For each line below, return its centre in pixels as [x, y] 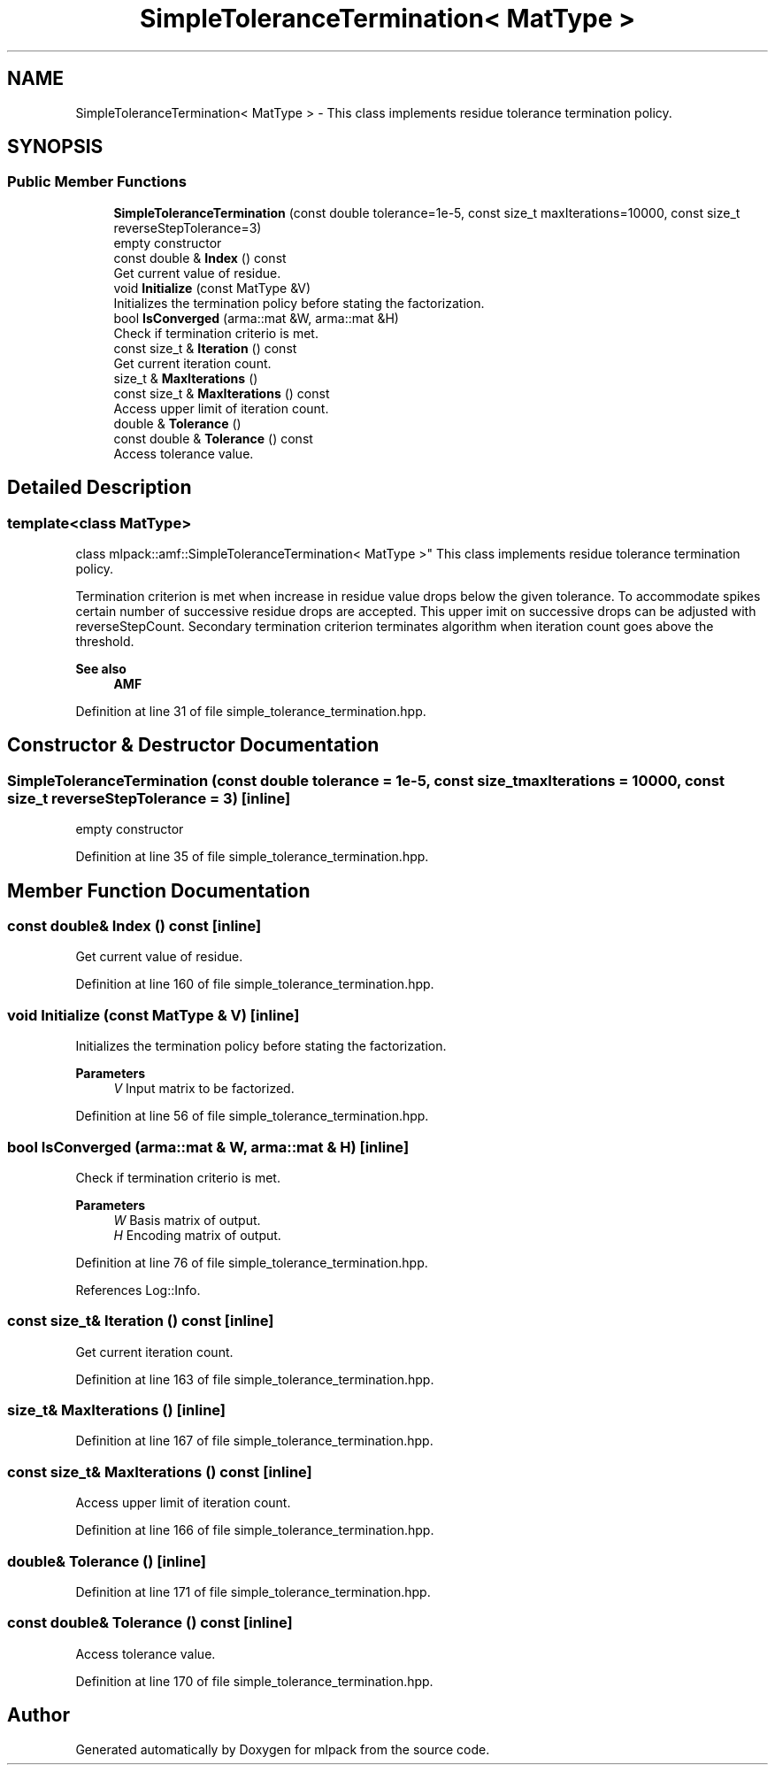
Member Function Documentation [159, 890]
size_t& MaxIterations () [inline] [117, 1410]
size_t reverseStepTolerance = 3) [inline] [149, 798]
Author [38, 1715]
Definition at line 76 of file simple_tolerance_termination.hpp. [252, 1262]
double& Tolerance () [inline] [107, 1561]
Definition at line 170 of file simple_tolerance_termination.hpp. [254, 1681]
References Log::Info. [138, 1290]
